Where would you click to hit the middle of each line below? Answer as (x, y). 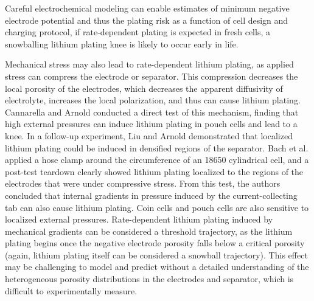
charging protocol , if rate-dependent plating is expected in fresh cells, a (138, 32)
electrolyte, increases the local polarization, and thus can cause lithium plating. (153, 100)
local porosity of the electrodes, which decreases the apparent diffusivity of (144, 88)
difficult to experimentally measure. (71, 290)
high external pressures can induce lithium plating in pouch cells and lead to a (151, 124)
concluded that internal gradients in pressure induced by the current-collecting (151, 195)
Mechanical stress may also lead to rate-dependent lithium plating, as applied (149, 64)
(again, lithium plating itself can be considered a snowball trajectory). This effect (156, 254)
